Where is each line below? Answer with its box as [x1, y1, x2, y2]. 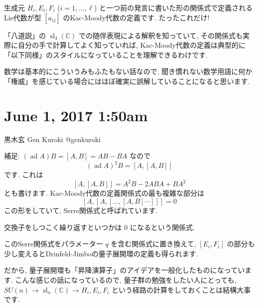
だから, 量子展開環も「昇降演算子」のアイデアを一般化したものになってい [4, 265, 245, 275]
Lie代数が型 [4, 12, 41, 22]
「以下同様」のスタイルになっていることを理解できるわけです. [4, 49, 208, 60]
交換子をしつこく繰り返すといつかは [4, 222, 122, 232]
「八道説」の [4, 30, 46, 40]
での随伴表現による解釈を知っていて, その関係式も [79, 30, 243, 40]
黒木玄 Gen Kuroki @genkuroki [4, 134, 101, 144]
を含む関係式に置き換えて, [111, 238, 196, 249]
